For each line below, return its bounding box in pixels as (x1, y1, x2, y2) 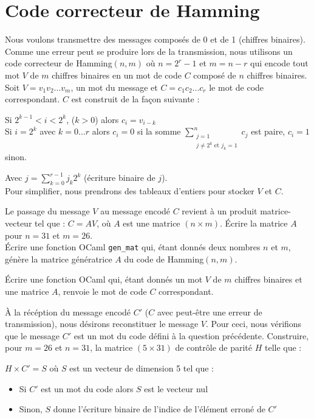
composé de (193, 68, 236, 81)
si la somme (137, 125, 181, 138)
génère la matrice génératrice (5, 252, 112, 265)
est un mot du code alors (41, 382, 134, 395)
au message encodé (100, 205, 171, 217)
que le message (5, 329, 60, 342)
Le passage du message (5, 205, 90, 217)
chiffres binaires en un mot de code (52, 68, 182, 81)
